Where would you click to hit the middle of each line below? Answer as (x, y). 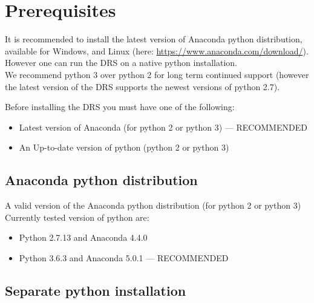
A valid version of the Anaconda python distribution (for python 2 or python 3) (153, 205)
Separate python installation (96, 290)
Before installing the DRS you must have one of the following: (120, 107)
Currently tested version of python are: (77, 217)
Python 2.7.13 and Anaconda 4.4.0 (83, 237)
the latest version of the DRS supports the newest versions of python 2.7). (142, 86)
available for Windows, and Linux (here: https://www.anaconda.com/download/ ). (157, 50)
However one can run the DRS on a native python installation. (121, 63)
